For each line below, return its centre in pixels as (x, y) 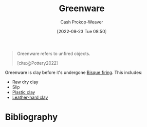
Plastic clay (24, 92)
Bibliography (31, 117)
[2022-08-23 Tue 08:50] (82, 31)
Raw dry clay (25, 82)
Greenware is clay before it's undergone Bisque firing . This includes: (74, 72)
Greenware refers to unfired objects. (54, 54)
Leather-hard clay (30, 97)
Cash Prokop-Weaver (82, 22)
